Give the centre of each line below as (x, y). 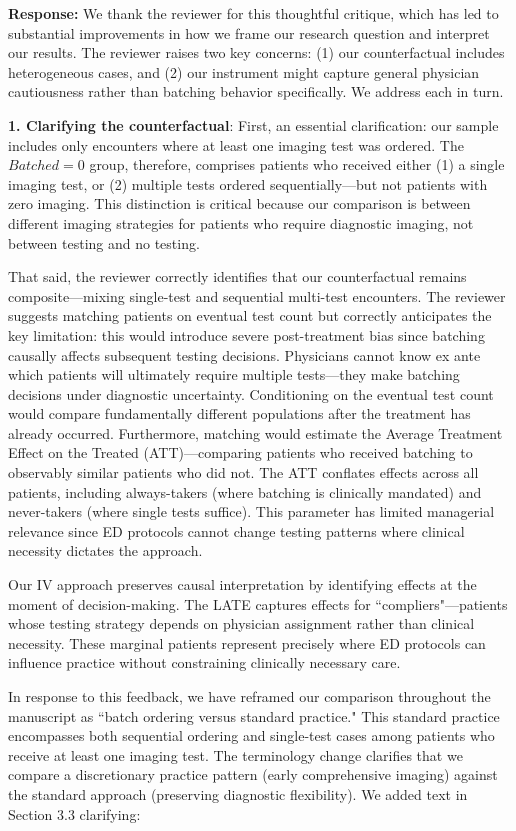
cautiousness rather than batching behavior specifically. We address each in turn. (256, 91)
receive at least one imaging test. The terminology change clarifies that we (235, 754)
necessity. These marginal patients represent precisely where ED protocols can (247, 642)
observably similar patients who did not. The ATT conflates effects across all (243, 472)
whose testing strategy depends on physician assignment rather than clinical (241, 623)
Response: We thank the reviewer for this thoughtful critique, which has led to (253, 13)
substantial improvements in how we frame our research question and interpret (249, 32)
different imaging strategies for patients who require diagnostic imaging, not (241, 222)
